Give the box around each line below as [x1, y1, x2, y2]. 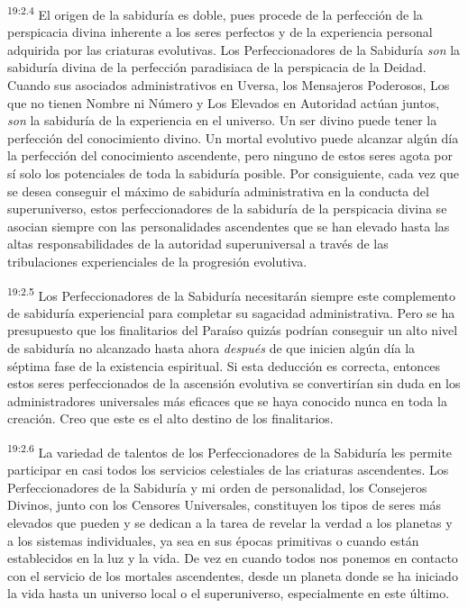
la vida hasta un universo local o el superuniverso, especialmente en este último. [7, 584, 450, 603]
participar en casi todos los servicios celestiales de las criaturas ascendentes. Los [7, 460, 449, 479]
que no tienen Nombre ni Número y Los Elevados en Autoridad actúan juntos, [7, 93, 440, 112]
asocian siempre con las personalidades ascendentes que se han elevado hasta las [7, 216, 450, 235]
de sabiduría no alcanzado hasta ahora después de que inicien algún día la [7, 339, 416, 357]
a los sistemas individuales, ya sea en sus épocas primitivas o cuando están [7, 531, 419, 549]
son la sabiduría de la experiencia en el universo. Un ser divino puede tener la [7, 111, 437, 130]
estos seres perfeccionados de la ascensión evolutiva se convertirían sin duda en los [7, 374, 461, 393]
